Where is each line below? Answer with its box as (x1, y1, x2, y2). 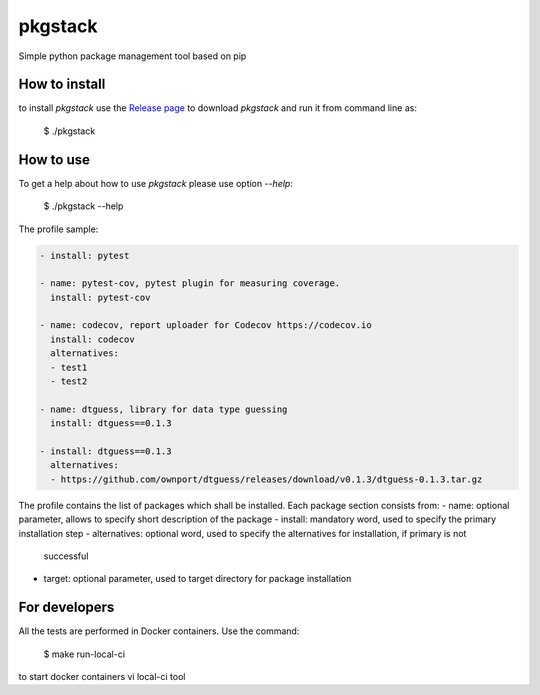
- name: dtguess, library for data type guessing (39, 403, 288, 415)
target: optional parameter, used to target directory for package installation (43, 573, 352, 585)
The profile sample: (18, 223, 99, 235)
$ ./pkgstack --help (43, 200, 124, 212)
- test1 (50, 361, 88, 373)
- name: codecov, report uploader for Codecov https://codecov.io (39, 320, 372, 331)
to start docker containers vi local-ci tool (18, 671, 186, 682)
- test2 (50, 376, 88, 387)
